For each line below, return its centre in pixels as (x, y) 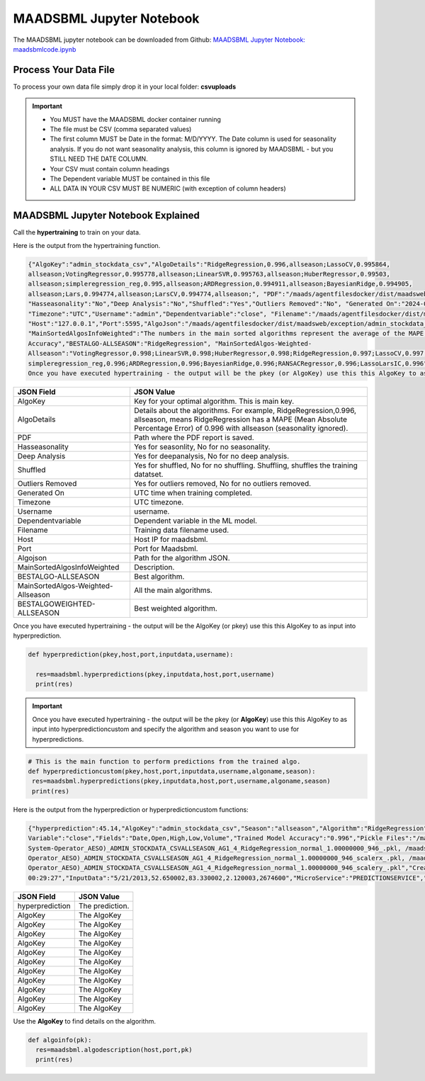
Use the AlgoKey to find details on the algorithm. (84, 1021)
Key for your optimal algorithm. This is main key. (214, 401)
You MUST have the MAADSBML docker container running (135, 119)
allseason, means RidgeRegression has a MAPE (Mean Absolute (240, 419)
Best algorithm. (159, 576)
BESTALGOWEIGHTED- (56, 604)
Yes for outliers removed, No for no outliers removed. (222, 483)
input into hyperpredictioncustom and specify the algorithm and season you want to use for (166, 729)
